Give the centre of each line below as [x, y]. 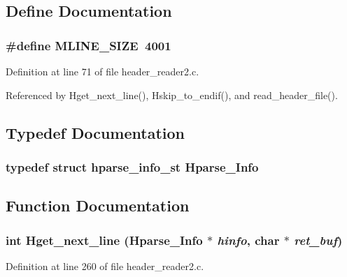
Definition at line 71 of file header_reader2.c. [102, 71]
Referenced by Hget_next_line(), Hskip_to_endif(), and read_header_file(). [172, 95]
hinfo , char [248, 240]
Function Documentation [98, 205]
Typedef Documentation [95, 132]
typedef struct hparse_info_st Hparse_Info [132, 166]
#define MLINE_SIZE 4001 [88, 45]
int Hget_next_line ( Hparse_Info [104, 240]
